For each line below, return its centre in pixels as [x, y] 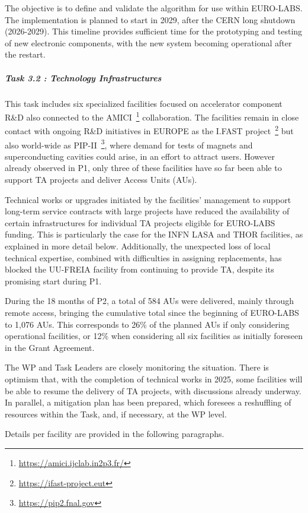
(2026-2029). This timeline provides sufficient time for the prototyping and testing [154, 31]
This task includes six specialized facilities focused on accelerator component [144, 103]
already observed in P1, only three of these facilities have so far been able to [143, 168]
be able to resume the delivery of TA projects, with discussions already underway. [153, 390]
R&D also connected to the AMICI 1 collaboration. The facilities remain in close [152, 116]
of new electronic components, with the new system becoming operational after [148, 42]
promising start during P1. [53, 281]
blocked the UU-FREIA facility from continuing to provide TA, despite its [139, 269]
